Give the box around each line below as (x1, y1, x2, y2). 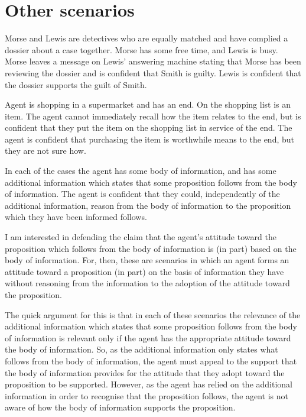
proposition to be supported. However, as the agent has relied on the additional (5, 378, 292, 390)
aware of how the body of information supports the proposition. (5, 401, 236, 413)
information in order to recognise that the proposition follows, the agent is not (5, 389, 289, 402)
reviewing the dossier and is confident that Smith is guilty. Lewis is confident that (5, 66, 301, 79)
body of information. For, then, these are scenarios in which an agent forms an (5, 254, 289, 266)
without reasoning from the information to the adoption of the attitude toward (5, 277, 290, 289)
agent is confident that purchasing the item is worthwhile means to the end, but (5, 132, 294, 145)
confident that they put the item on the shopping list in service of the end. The (5, 121, 292, 134)
